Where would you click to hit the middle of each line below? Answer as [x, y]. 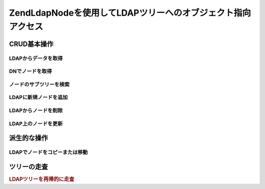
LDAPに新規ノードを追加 [39, 97]
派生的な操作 [28, 138]
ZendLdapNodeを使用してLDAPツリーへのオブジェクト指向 [130, 13]
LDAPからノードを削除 [36, 110]
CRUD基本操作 [31, 44]
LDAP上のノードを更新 [36, 124]
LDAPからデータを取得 [36, 58]
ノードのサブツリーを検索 [39, 84]
